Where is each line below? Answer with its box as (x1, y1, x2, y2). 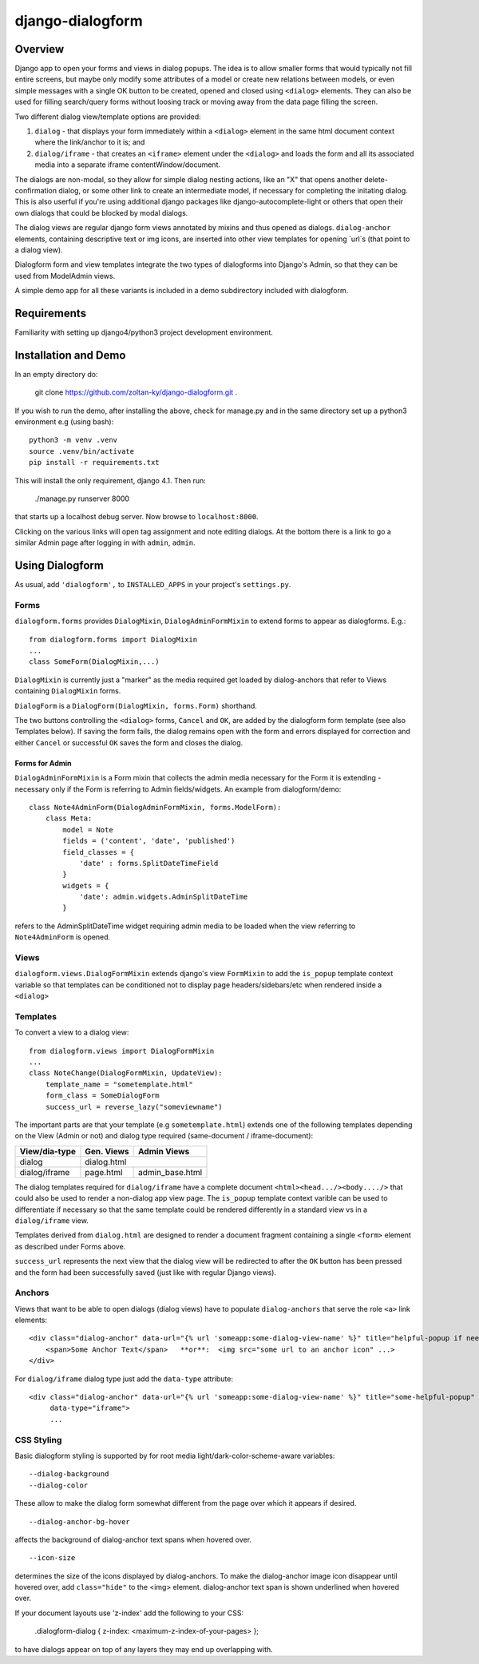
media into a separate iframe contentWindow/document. (34, 160, 221, 169)
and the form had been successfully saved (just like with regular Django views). (14, 1267, 277, 1277)
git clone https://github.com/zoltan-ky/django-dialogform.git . (34, 387, 238, 397)
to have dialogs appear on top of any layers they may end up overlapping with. (14, 1644, 273, 1654)
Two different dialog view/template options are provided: (14, 112, 201, 121)
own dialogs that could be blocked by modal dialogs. (14, 208, 188, 217)
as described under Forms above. (14, 1241, 126, 1251)
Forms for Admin (14, 758, 72, 768)
